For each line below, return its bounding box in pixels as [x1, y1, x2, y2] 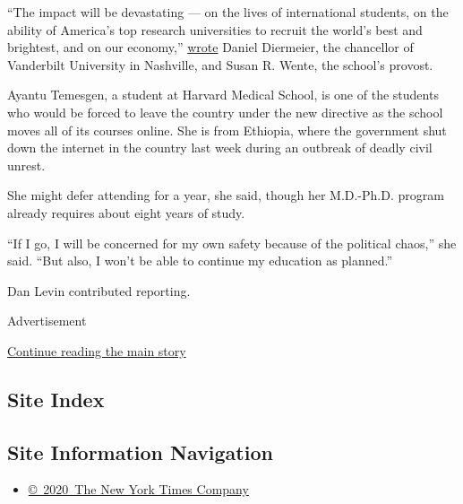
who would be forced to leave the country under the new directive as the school [7, 102, 443, 121]
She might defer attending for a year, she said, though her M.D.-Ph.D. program [7, 186, 444, 204]
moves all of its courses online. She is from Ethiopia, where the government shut [7, 120, 447, 139]
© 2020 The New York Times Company [28, 480, 249, 499]
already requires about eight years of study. [7, 203, 245, 222]
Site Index [7, 385, 105, 413]
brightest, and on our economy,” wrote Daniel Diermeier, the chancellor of [7, 38, 414, 56]
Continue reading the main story [7, 341, 186, 360]
